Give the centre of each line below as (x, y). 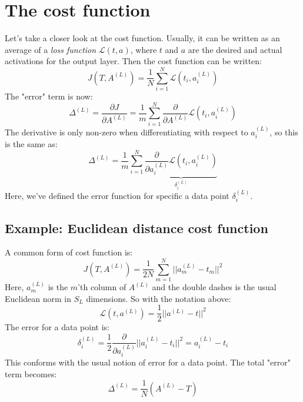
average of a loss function (51, 49)
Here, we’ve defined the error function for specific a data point (117, 195)
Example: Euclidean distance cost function (136, 227)
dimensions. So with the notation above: (159, 298)
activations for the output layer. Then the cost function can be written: (134, 61)
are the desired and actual (235, 49)
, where (144, 49)
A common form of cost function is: (69, 252)
